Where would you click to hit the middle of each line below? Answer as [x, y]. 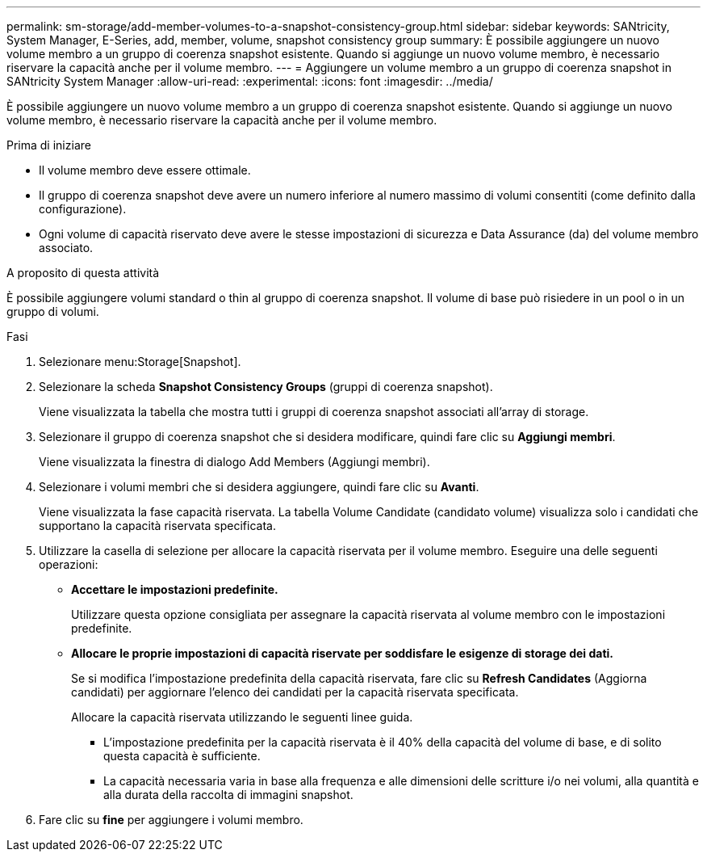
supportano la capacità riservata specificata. [157, 526]
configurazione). [83, 209]
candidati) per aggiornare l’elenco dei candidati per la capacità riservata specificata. [295, 692]
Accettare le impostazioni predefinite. [175, 589]
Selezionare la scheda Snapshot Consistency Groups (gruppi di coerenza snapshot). [266, 387]
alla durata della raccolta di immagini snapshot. [228, 795]
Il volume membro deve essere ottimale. [145, 170]
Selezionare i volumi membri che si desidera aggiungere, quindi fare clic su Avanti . [259, 487]
